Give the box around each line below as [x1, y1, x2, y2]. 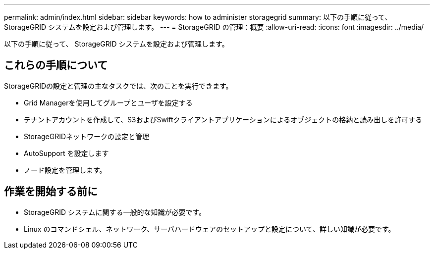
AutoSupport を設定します [24, 149, 109, 157]
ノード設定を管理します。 [24, 165, 107, 174]
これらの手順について [4, 59, 108, 72]
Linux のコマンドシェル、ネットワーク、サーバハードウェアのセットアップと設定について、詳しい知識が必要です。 [24, 224, 395, 233]
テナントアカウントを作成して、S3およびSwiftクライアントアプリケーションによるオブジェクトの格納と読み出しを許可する [24, 115, 423, 124]
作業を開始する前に [4, 185, 98, 198]
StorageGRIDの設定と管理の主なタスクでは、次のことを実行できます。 [4, 81, 233, 90]
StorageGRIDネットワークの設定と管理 [24, 132, 150, 141]
